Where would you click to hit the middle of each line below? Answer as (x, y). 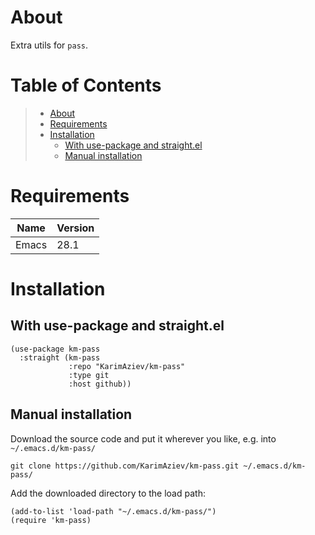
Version (75, 228)
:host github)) (100, 384)
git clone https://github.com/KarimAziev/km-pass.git (125, 466)
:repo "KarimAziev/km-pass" (127, 366)
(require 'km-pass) (51, 520)
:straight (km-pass (60, 357)
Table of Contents (86, 85)
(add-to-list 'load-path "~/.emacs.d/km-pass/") (113, 511)
